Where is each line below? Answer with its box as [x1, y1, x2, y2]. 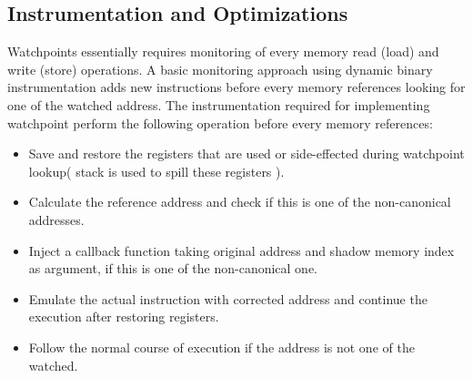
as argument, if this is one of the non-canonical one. [28, 259, 318, 278]
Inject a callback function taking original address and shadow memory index [28, 240, 455, 260]
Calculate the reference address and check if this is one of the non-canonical [28, 192, 451, 211]
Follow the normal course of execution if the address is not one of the [28, 337, 415, 356]
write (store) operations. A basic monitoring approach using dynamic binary [7, 59, 433, 78]
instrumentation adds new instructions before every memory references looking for [7, 77, 466, 97]
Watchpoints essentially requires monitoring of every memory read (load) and [7, 42, 439, 61]
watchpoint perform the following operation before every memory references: [7, 113, 433, 132]
